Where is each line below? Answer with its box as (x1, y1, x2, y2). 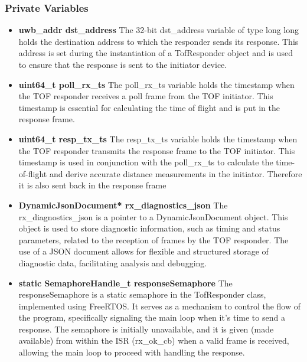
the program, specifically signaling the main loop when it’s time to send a (18, 311, 285, 324)
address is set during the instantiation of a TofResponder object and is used (18, 47, 293, 59)
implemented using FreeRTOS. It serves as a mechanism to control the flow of (18, 299, 301, 312)
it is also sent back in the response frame (18, 179, 166, 191)
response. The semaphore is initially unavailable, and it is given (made (18, 322, 274, 335)
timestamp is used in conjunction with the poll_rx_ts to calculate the (18, 156, 273, 168)
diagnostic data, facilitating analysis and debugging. (18, 256, 207, 269)
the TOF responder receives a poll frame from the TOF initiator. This (18, 90, 273, 102)
